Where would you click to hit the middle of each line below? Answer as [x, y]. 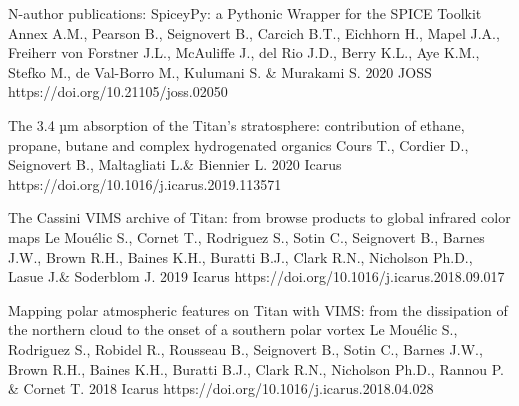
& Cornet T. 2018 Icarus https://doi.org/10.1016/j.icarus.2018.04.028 [221, 388]
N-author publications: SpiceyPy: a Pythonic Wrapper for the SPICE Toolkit [245, 13]
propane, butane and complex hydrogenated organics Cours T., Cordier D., [238, 144]
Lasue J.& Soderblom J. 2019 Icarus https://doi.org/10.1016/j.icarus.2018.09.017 [256, 276]
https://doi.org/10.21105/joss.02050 [118, 91]
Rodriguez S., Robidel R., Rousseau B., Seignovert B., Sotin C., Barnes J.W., [245, 348]
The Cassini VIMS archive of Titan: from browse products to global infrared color [259, 217]
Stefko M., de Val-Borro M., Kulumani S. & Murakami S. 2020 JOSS [220, 71]
